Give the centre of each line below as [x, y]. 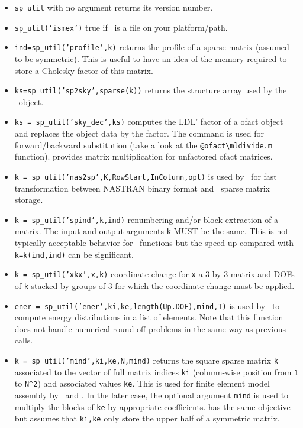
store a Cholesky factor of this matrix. [84, 70]
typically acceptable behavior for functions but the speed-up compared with [154, 243]
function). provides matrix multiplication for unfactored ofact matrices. [144, 156]
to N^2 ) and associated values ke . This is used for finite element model [142, 383]
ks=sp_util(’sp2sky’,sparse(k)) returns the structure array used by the [151, 90]
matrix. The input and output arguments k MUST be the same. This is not [151, 231]
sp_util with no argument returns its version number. [114, 7]
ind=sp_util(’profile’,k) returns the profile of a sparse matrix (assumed [152, 47]
